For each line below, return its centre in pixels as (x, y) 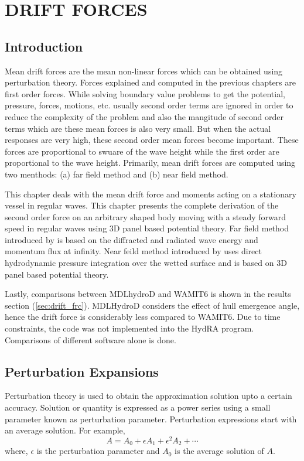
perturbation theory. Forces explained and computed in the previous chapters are (150, 82)
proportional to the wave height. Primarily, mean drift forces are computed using (150, 163)
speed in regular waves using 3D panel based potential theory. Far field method (147, 228)
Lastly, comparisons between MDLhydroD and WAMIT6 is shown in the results (148, 294)
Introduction (44, 46)
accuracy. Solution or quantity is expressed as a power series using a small (138, 407)
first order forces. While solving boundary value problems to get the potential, (145, 93)
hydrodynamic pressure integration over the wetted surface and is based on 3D (146, 263)
